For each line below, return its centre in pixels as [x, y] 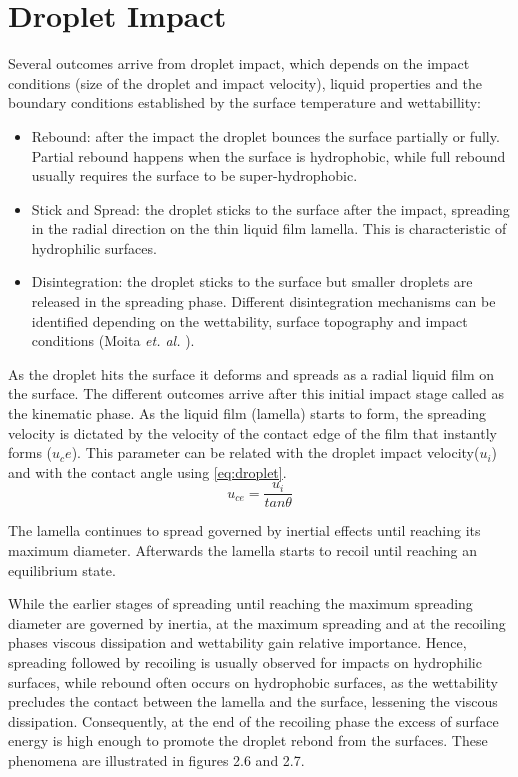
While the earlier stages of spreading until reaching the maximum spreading [240, 603]
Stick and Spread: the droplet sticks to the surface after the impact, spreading [270, 208]
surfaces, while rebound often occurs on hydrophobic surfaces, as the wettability [253, 681]
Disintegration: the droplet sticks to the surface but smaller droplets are [252, 281]
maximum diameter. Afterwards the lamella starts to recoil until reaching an [243, 550]
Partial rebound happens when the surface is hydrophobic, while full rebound [268, 155]
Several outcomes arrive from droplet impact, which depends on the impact [239, 63]
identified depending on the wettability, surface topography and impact [249, 320]
